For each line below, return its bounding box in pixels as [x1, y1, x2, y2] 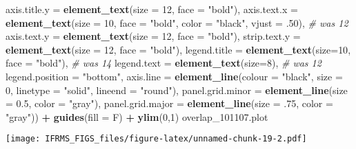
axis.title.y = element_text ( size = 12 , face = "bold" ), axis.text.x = [6, 2, 298, 16]
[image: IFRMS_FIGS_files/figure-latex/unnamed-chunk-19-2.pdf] [6, 134, 307, 144]
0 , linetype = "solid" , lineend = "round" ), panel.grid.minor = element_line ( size [6, 82, 348, 97]
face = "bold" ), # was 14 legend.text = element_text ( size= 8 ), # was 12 [6, 56, 322, 70]
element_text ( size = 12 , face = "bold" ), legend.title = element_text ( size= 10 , [6, 42, 351, 56]
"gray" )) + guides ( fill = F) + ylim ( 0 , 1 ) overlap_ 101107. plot [6, 109, 268, 124]
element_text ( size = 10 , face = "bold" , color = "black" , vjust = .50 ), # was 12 [6, 15, 348, 30]
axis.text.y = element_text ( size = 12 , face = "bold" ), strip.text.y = [6, 29, 301, 43]
